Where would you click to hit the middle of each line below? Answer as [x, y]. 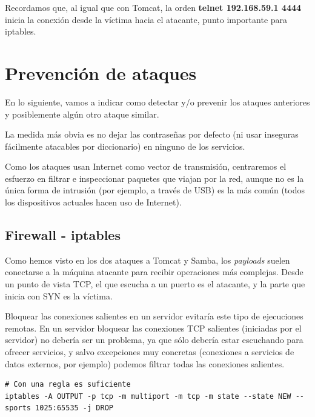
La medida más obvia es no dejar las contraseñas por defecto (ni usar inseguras [152, 134]
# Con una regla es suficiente [68, 385]
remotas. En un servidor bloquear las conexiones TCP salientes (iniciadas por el [153, 328]
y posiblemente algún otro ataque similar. [82, 114]
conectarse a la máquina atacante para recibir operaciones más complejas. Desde [154, 272]
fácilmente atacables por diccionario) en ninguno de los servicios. [125, 146]
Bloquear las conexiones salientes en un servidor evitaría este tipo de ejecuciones [154, 316]
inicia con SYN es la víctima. [59, 295]
